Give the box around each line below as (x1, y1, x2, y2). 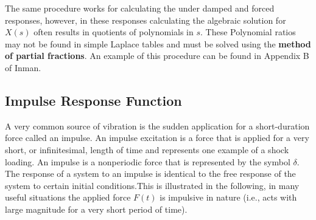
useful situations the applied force (5, 191, 131, 204)
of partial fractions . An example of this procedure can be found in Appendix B (5, 49, 309, 62)
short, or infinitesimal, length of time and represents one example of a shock (5, 143, 289, 156)
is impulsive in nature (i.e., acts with (160, 191, 297, 204)
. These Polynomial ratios (200, 26, 296, 38)
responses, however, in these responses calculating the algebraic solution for (5, 13, 286, 26)
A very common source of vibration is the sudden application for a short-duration (5, 119, 310, 132)
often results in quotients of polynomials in (33, 26, 194, 38)
